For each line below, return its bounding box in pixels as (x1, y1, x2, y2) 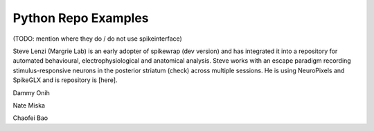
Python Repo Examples (12, 10, 149, 26)
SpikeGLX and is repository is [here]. (12, 76, 118, 84)
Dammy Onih (12, 88, 50, 97)
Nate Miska (12, 101, 45, 110)
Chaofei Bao (12, 114, 48, 122)
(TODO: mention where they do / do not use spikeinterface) (12, 34, 183, 43)
